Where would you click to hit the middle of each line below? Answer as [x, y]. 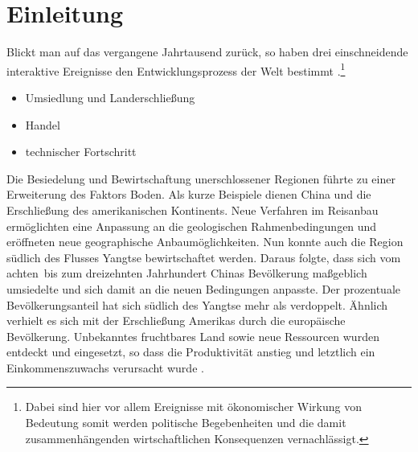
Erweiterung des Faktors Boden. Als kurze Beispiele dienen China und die [189, 194]
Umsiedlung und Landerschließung [110, 97]
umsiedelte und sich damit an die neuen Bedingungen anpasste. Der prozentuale [203, 288]
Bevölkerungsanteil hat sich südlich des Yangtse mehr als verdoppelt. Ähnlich [197, 304]
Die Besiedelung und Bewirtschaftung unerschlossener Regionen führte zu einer [201, 178]
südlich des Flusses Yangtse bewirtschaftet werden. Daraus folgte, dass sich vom [204, 257]
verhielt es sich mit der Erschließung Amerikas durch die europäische [176, 321]
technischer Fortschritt [81, 152]
